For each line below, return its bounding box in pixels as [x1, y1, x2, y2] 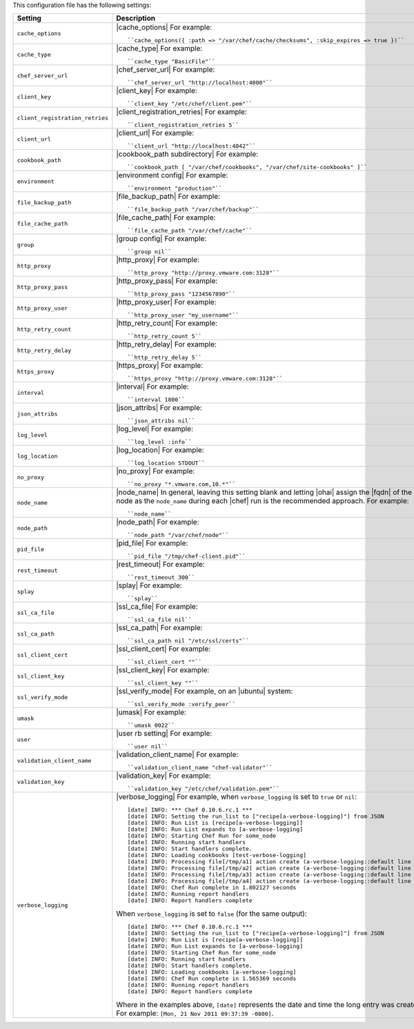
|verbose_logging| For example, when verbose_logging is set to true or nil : [116, 792, 357, 802]
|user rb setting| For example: [116, 729, 213, 738]
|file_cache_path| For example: [116, 213, 216, 222]
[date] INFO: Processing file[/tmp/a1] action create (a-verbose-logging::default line [127, 858, 411, 865]
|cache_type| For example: [116, 43, 203, 53]
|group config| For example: [116, 234, 207, 244]
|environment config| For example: [116, 170, 228, 180]
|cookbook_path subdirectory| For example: [116, 149, 259, 159]
